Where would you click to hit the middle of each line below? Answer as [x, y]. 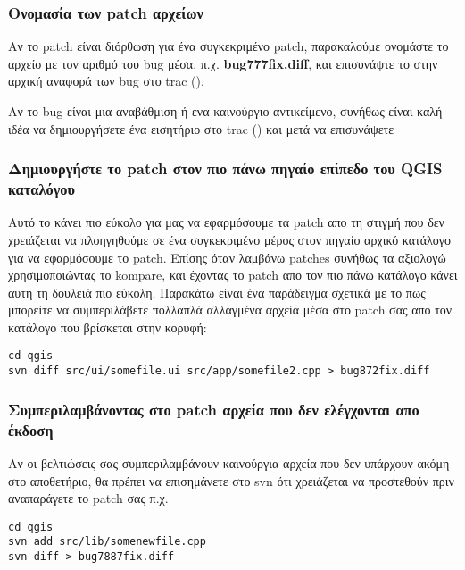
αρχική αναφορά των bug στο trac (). [106, 81]
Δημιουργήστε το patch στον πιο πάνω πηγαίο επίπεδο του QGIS [225, 168]
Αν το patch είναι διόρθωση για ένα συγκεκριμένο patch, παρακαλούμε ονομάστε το [228, 46]
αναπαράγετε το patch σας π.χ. [88, 498]
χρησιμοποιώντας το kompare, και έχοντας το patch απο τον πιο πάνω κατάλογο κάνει [233, 275]
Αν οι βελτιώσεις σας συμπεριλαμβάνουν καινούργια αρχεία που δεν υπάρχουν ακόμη [229, 462]
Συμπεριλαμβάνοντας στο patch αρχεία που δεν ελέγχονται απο [214, 409]
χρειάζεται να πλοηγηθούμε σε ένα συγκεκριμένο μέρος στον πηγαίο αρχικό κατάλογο [230, 239]
